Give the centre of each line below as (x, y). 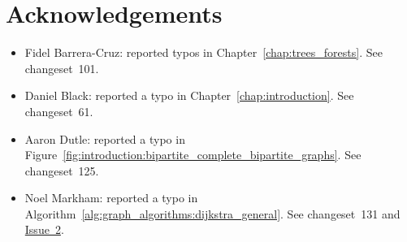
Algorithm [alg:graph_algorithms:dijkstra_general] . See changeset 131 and (212, 213)
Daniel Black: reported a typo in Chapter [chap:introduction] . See (189, 95)
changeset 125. (62, 170)
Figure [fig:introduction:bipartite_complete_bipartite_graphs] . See (193, 155)
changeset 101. (62, 68)
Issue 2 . (44, 229)
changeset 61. (59, 111)
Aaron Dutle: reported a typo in (105, 138)
